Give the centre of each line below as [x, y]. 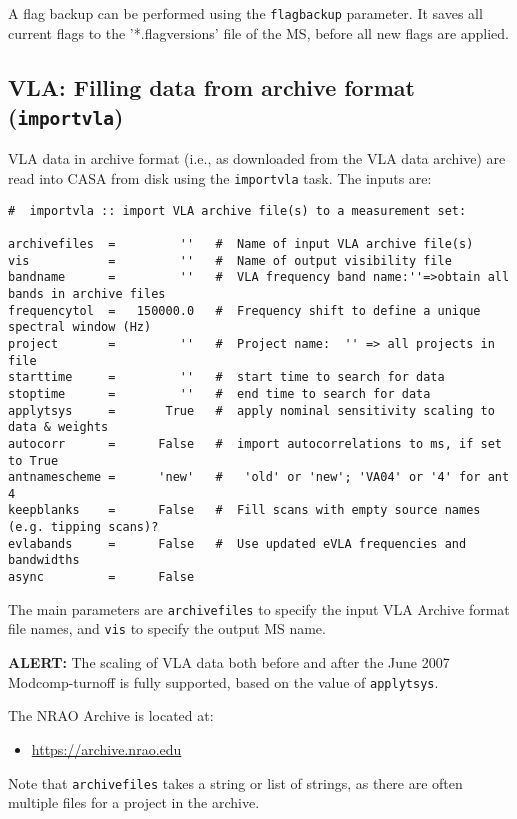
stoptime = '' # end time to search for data [219, 393]
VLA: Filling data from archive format [211, 86]
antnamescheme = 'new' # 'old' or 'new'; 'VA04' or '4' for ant [259, 477]
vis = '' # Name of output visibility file [230, 260]
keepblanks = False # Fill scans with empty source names [244, 510]
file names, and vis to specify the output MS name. [167, 628]
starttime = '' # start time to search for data [226, 377]
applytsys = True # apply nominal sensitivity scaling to [251, 410]
